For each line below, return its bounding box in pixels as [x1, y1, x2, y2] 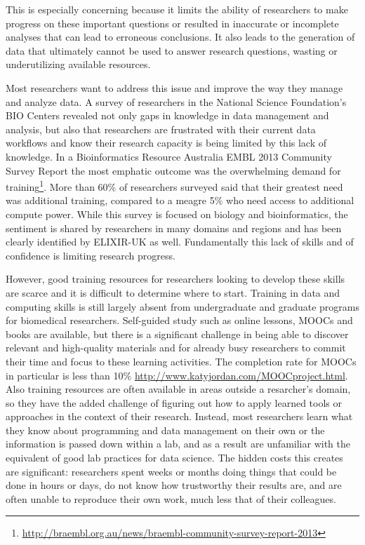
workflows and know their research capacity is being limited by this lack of [6, 135, 327, 150]
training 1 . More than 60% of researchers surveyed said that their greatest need [6, 177, 343, 194]
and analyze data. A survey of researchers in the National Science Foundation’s [6, 94, 347, 109]
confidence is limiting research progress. [6, 248, 175, 262]
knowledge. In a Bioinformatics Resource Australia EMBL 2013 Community [6, 149, 332, 163]
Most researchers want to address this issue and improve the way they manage [6, 80, 343, 95]
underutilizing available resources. [6, 57, 151, 72]
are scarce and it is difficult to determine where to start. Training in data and [6, 285, 340, 300]
